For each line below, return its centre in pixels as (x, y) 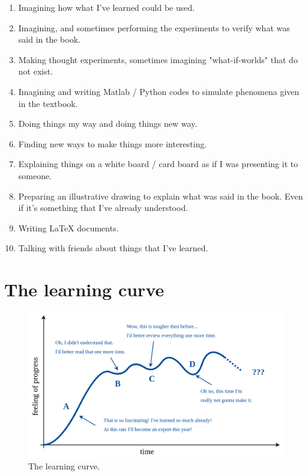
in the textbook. (48, 103)
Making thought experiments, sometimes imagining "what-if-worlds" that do (158, 59)
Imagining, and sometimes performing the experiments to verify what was (154, 27)
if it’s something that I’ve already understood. (103, 208)
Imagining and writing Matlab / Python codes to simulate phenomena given (159, 91)
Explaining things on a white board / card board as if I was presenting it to (158, 164)
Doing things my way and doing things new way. (108, 124)
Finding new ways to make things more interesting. (113, 143)
